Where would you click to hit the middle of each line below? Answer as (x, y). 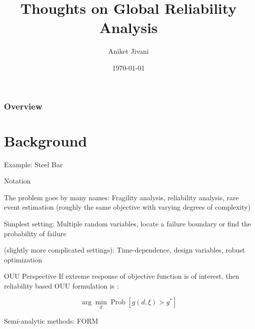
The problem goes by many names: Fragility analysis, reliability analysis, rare (121, 197)
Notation (18, 181)
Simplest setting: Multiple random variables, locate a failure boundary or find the (127, 223)
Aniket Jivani (128, 51)
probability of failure (35, 233)
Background (46, 140)
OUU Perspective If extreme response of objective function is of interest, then (122, 276)
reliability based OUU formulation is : (62, 285)
